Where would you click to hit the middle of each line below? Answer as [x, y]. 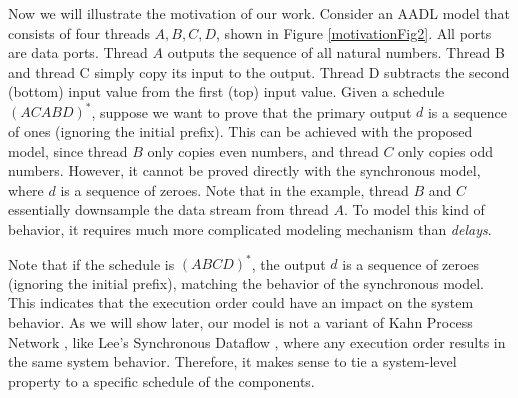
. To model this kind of [414, 209]
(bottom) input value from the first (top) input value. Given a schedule [226, 91]
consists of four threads [79, 32]
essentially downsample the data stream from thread [168, 209]
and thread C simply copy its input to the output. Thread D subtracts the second [259, 71]
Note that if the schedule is [91, 263]
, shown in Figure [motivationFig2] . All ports [354, 32]
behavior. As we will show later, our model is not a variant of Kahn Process [240, 321]
